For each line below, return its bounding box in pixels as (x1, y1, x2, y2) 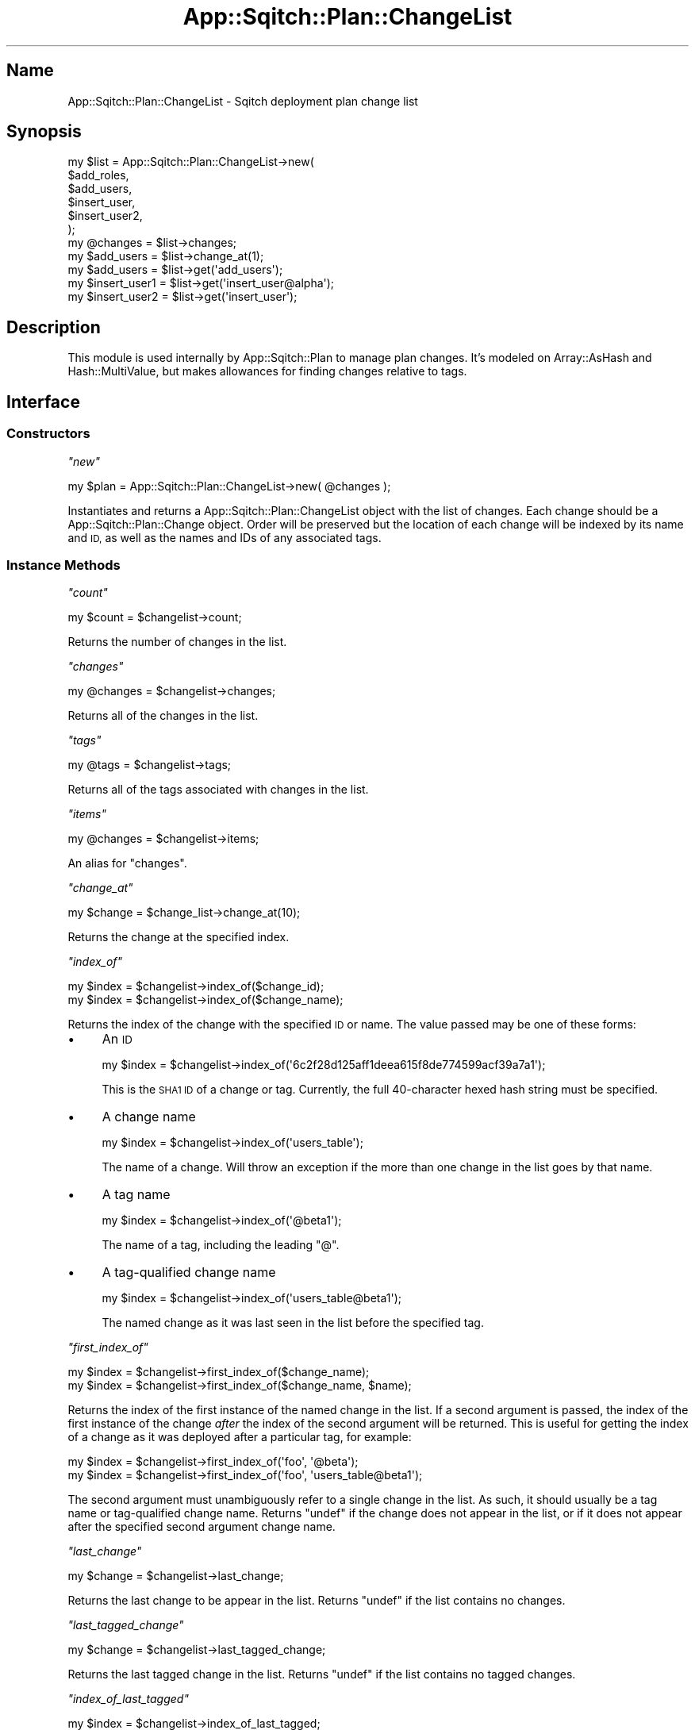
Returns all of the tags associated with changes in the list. (67, 782, 369, 797)
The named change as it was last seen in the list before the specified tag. (102, 1316, 484, 1330)
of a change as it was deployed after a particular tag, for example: (67, 1430, 412, 1444)
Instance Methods (6, 556, 121, 573)
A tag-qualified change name (102, 1264, 276, 1281)
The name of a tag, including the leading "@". (102, 1238, 340, 1252)
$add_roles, (67, 168, 129, 183)
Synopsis (6, 121, 82, 142)
